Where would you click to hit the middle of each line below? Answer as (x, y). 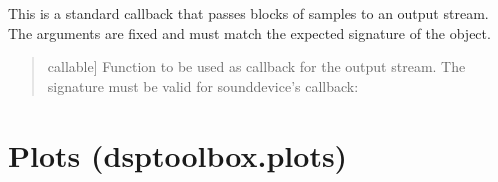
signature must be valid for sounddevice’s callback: (203, 85)
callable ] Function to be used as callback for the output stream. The (256, 66)
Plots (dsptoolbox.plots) (178, 154)
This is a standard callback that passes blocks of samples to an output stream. (248, 13)
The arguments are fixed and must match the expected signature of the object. (249, 32)
